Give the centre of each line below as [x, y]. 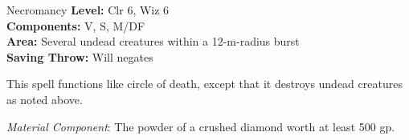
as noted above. [45, 99]
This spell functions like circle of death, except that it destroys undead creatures [204, 84]
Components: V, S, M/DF [76, 25]
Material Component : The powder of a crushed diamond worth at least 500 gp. [201, 126]
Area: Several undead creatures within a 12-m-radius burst [153, 41]
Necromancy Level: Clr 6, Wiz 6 [88, 10]
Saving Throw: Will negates [80, 56]
